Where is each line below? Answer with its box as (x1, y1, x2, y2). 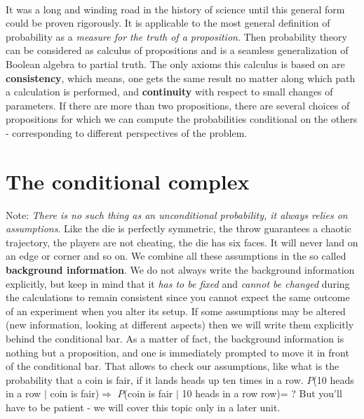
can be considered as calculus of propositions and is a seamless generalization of (6, 43, 349, 58)
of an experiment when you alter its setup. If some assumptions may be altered (6, 303, 346, 318)
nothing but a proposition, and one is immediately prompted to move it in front (6, 345, 349, 359)
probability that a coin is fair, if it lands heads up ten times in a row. (6, 372, 304, 387)
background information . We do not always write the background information (6, 262, 355, 277)
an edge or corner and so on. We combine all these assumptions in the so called (6, 248, 346, 263)
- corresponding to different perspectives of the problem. (6, 125, 248, 140)
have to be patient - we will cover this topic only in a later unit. (6, 399, 281, 414)
